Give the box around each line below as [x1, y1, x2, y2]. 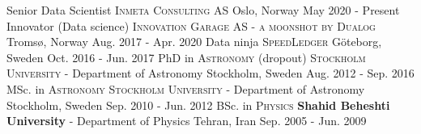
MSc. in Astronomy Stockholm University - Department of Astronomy [6, 80, 365, 97]
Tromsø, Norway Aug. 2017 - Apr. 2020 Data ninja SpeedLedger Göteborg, [6, 33, 382, 50]
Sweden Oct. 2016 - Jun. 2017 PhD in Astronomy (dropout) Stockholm [6, 48, 366, 65]
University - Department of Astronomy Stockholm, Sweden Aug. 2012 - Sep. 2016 [6, 65, 415, 82]
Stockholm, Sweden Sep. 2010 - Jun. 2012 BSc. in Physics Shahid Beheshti [6, 96, 390, 113]
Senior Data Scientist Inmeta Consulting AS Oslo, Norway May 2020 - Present [6, 2, 400, 18]
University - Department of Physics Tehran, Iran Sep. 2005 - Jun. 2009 [6, 112, 367, 129]
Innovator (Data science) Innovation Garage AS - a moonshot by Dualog [6, 17, 376, 34]
